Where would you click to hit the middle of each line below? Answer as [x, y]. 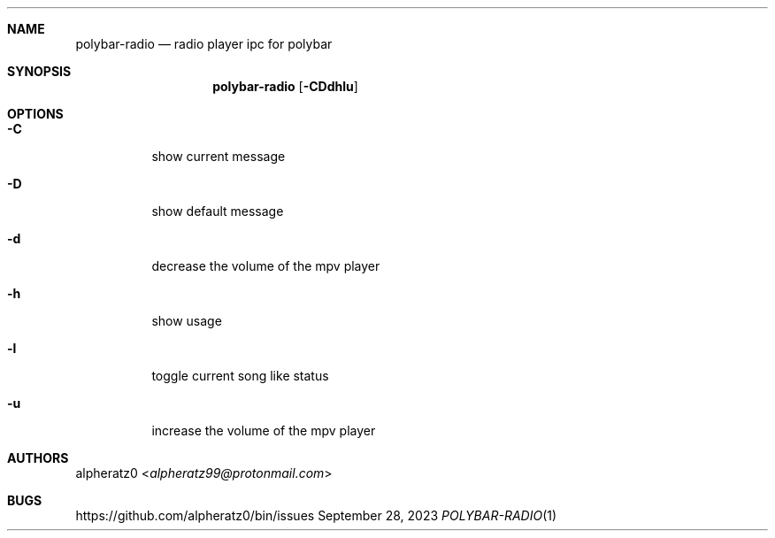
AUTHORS [38, 458]
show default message [218, 211]
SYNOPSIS [39, 71]
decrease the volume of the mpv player [266, 266]
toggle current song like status [240, 376]
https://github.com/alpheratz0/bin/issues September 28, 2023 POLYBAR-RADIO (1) [316, 515]
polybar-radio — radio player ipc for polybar [204, 44]
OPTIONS [35, 114]
